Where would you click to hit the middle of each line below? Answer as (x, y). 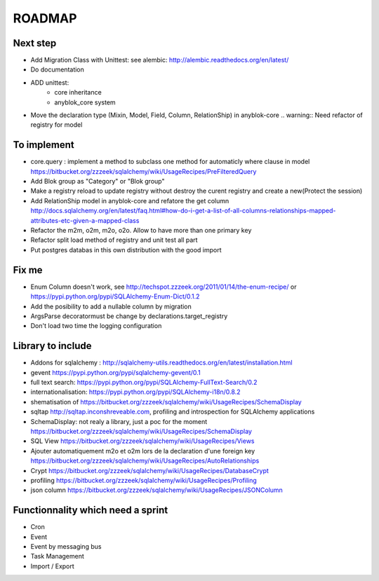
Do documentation (57, 69)
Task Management (57, 556)
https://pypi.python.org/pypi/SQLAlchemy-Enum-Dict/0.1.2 (115, 296)
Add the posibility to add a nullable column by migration (111, 306)
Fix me (28, 270)
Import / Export (53, 566)
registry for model (56, 125)
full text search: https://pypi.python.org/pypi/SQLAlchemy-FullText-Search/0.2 (144, 382)
